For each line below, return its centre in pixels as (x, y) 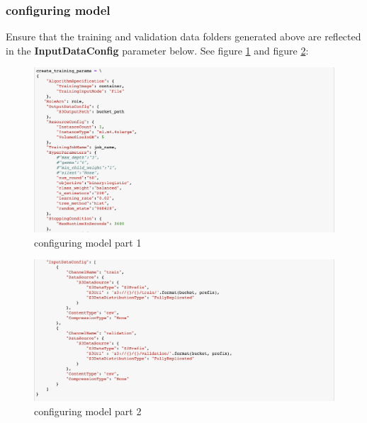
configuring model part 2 (88, 411)
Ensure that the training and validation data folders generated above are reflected (183, 36)
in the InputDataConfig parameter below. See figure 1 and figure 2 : (157, 50)
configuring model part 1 (88, 242)
